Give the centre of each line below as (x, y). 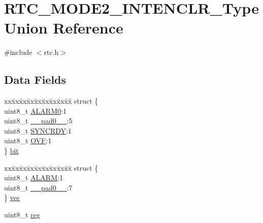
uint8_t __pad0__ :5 (38, 121)
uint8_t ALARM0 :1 (35, 110)
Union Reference (64, 28)
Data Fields (35, 79)
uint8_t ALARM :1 (34, 178)
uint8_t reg (22, 215)
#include (18, 52)
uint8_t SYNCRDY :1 (38, 130)
